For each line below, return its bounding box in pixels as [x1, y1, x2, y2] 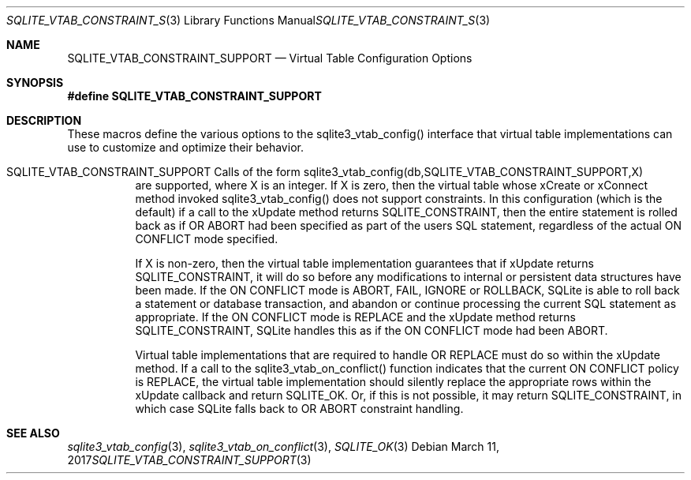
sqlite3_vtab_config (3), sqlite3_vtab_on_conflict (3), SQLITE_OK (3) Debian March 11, [67, 440, 499, 453]
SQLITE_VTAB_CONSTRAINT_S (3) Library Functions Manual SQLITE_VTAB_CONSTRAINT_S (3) [6, 13, 491, 27]
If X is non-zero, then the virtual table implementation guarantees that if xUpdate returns [135, 257, 594, 270]
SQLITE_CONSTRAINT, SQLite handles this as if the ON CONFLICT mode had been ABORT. [135, 324, 608, 337]
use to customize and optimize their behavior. [67, 141, 304, 154]
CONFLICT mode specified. [135, 232, 278, 246]
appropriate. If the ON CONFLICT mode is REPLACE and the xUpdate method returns [135, 310, 576, 324]
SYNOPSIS [6, 76, 64, 89]
